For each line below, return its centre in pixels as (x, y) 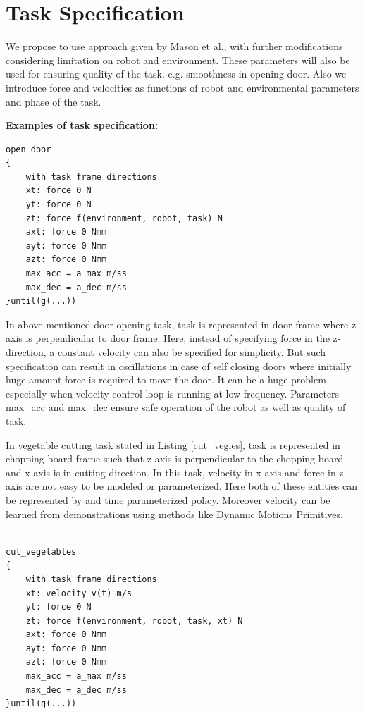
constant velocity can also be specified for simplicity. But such (192, 352)
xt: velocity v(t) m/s (79, 593)
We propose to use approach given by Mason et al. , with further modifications (174, 46)
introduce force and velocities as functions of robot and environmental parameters (182, 87)
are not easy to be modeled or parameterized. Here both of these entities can (191, 486)
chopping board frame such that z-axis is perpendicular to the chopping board (175, 458)
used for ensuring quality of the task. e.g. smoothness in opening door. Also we (176, 74)
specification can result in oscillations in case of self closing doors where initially (179, 365)
